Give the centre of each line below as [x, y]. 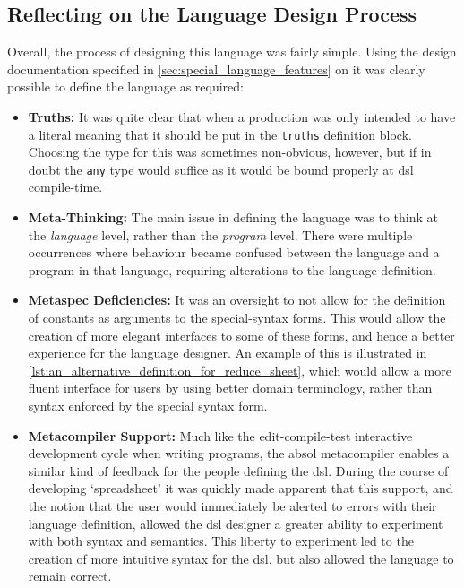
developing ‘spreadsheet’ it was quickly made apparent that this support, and [241, 488]
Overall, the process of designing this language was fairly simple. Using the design [232, 52]
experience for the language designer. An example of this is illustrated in [228, 353]
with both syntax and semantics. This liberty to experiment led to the [221, 541]
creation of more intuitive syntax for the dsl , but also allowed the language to [241, 558]
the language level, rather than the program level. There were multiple [220, 234]
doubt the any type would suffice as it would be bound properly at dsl [221, 169]
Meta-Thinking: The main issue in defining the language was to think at [233, 217]
